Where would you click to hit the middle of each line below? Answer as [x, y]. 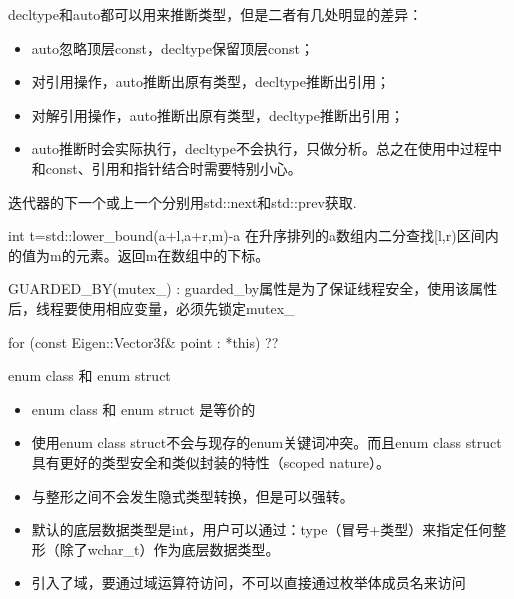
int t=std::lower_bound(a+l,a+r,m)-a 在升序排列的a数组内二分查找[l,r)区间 [246, 235]
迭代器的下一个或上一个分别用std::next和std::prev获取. [182, 201]
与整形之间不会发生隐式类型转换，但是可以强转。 [192, 495]
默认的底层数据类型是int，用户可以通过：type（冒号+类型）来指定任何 [262, 529]
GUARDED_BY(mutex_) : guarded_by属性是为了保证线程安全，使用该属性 [253, 288]
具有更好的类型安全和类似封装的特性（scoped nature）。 [211, 461]
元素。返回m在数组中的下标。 [172, 254]
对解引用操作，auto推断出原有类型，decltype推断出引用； [217, 114]
